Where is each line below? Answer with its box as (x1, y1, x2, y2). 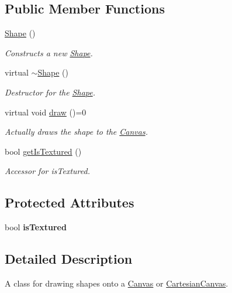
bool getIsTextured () (5, 145, 82, 157)
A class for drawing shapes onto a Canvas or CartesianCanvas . (5, 277, 228, 289)
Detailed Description (5, 250, 133, 268)
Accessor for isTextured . (5, 165, 90, 177)
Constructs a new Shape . (5, 46, 93, 59)
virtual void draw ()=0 (5, 105, 86, 118)
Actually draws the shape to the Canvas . (5, 125, 148, 138)
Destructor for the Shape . (5, 86, 95, 98)
